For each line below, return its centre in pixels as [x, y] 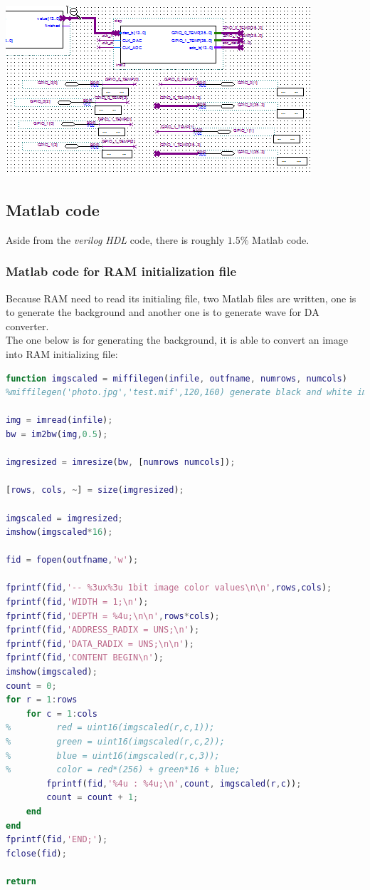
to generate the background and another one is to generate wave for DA [163, 312]
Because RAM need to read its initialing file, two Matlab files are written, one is [181, 298]
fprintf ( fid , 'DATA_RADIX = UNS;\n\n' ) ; [100, 644]
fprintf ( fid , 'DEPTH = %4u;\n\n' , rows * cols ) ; [113, 616]
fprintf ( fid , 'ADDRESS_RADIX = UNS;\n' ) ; [103, 630]
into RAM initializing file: [62, 353]
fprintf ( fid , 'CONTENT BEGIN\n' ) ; [85, 658]
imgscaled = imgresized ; [64, 518]
